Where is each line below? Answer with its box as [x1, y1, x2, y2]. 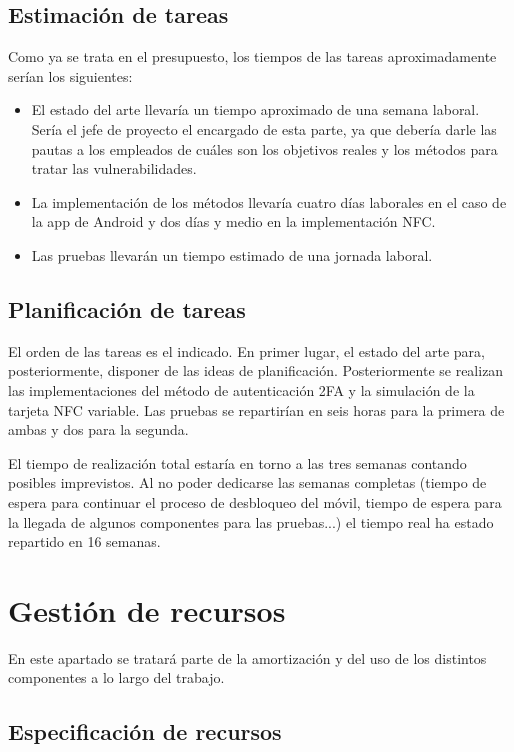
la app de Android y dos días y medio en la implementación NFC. [31, 211, 436, 232]
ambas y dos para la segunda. [8, 419, 189, 440]
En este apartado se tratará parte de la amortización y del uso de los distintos [8, 647, 487, 668]
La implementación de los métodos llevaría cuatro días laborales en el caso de [31, 191, 507, 212]
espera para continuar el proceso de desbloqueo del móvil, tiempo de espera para [8, 491, 502, 512]
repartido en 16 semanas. [8, 531, 161, 552]
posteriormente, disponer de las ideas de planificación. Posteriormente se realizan [8, 360, 504, 381]
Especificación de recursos [8, 716, 282, 747]
